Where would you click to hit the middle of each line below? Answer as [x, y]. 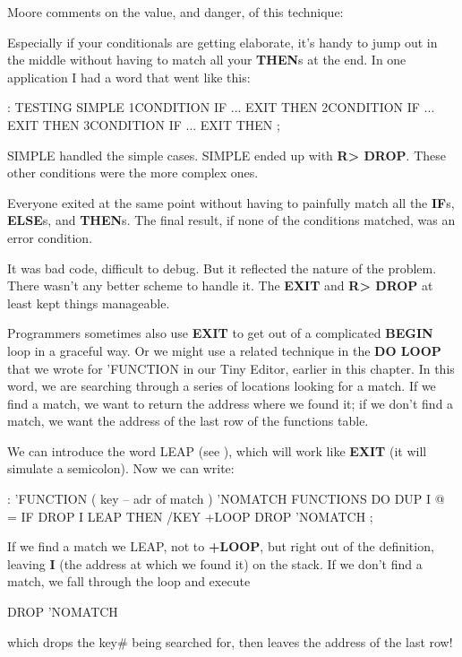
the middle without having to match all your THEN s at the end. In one [207, 60]
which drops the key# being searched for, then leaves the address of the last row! [230, 641]
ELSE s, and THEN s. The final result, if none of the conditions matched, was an [231, 220]
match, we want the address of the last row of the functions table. [188, 421]
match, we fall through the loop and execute [129, 581]
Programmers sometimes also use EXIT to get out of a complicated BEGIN [220, 333]
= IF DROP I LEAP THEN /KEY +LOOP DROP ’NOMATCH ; [190, 516]
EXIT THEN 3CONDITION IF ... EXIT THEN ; [144, 124]
